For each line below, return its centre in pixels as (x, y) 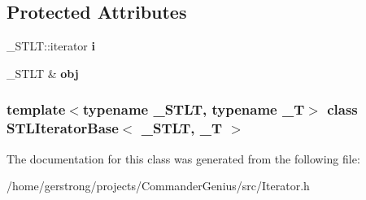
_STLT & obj (43, 73)
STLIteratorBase (63, 128)
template (36, 109)
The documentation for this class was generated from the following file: (183, 158)
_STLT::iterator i (51, 46)
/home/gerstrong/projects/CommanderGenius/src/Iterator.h (158, 186)
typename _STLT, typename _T (194, 109)
